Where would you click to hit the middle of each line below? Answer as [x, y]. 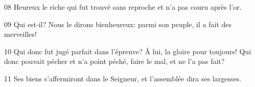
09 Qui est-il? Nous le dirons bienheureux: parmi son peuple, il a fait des [118, 24]
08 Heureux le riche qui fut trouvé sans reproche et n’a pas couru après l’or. [123, 7]
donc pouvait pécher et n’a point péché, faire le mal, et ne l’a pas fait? [114, 61]
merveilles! [20, 34]
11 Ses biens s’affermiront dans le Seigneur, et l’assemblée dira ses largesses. [123, 78]
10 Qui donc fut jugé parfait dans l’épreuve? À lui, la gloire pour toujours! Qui [128, 51]
